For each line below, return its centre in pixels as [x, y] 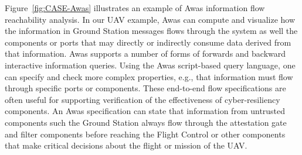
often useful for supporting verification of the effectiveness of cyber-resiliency [142, 99]
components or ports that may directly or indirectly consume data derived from [148, 42]
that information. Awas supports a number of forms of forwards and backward [145, 54]
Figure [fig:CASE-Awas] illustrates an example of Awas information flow [135, 8]
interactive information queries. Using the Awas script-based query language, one [150, 65]
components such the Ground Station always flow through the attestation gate [146, 122]
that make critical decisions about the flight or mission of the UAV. [126, 145]
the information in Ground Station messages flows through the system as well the [151, 31]
